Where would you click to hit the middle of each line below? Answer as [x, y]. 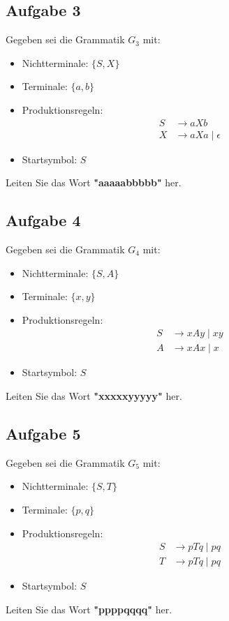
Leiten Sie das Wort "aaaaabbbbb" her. [94, 182]
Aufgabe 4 [43, 220]
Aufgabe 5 [43, 434]
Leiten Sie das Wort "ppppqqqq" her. [89, 609]
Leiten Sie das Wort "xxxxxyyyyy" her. [94, 396]
